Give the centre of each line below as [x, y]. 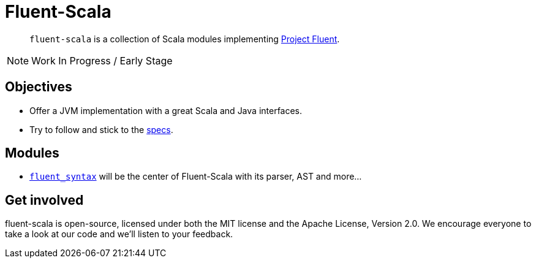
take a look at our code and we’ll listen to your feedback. [119, 234]
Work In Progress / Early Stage [102, 60]
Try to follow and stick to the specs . [101, 129]
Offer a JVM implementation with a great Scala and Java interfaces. [166, 110]
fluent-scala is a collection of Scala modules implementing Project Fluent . [185, 39]
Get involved [44, 200]
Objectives [39, 87]
